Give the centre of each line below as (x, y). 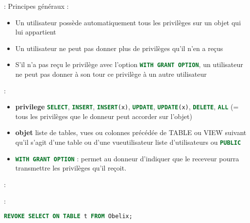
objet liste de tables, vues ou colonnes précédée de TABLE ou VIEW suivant (131, 132)
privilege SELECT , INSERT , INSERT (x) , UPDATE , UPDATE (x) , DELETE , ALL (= (127, 107)
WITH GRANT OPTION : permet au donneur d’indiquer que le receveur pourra (127, 158)
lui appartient (36, 32)
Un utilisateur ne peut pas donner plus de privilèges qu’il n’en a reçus (119, 48)
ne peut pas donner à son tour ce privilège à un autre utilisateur (111, 74)
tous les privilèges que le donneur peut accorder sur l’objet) (104, 116)
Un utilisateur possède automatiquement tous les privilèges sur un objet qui (128, 22)
